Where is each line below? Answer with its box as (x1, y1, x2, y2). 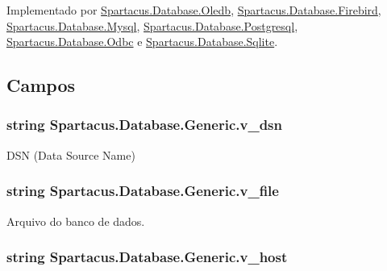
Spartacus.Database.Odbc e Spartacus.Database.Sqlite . (6, 33, 278, 50)
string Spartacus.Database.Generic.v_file (6, 181, 279, 201)
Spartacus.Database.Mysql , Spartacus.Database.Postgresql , (6, 17, 298, 34)
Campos (6, 73, 76, 98)
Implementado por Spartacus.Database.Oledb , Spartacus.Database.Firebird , (6, 2, 381, 18)
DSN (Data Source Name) (6, 146, 135, 163)
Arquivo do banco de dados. (6, 212, 145, 229)
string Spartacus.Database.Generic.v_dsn (6, 115, 282, 135)
